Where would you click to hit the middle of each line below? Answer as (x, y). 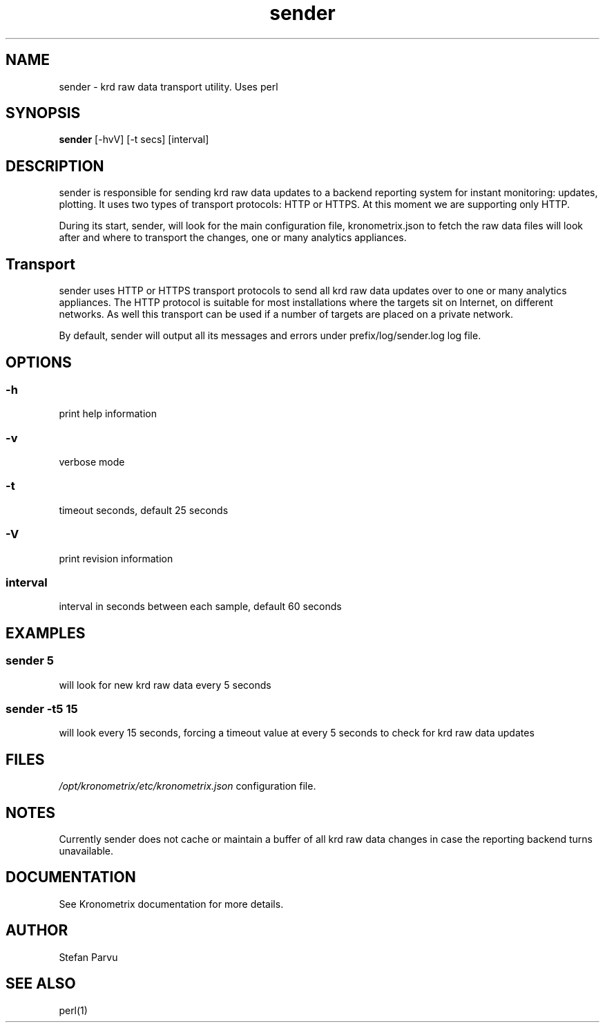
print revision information (116, 558)
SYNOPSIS (43, 113)
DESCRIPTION (55, 166)
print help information (108, 414)
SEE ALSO (41, 984)
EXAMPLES (46, 633)
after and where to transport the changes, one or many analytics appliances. (233, 238)
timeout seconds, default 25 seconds (144, 510)
